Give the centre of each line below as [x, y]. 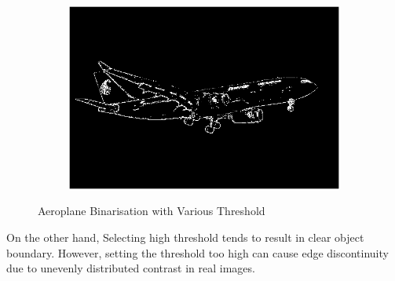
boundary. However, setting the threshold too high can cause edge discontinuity [197, 252]
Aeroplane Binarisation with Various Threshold [152, 211]
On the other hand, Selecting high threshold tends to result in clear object [185, 237]
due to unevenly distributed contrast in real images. [131, 268]
